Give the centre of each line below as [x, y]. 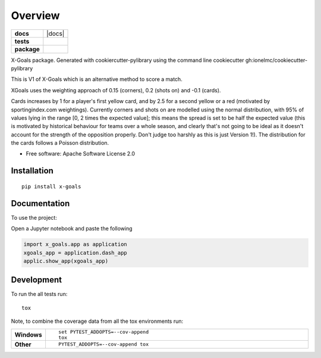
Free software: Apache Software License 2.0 [81, 154]
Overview [35, 15]
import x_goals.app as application [75, 245]
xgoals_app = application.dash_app [75, 253]
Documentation [40, 203]
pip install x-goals [51, 186]
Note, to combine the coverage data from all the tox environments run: [97, 321]
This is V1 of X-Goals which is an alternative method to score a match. [97, 79]
